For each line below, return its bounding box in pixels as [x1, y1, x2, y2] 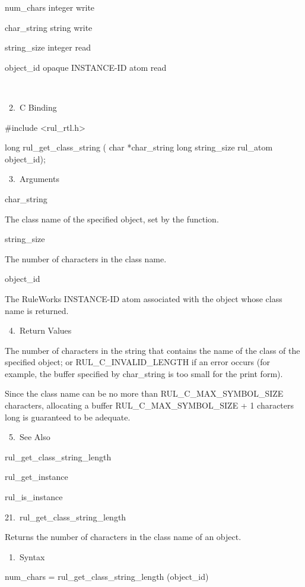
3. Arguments [8, 172, 59, 185]
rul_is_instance [5, 491, 63, 503]
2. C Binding [8, 101, 57, 113]
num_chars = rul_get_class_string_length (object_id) [5, 570, 209, 583]
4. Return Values [8, 324, 72, 337]
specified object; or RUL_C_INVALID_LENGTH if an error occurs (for [5, 356, 270, 368]
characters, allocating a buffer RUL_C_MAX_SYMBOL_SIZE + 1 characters [5, 399, 294, 412]
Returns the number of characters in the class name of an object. [5, 531, 242, 543]
